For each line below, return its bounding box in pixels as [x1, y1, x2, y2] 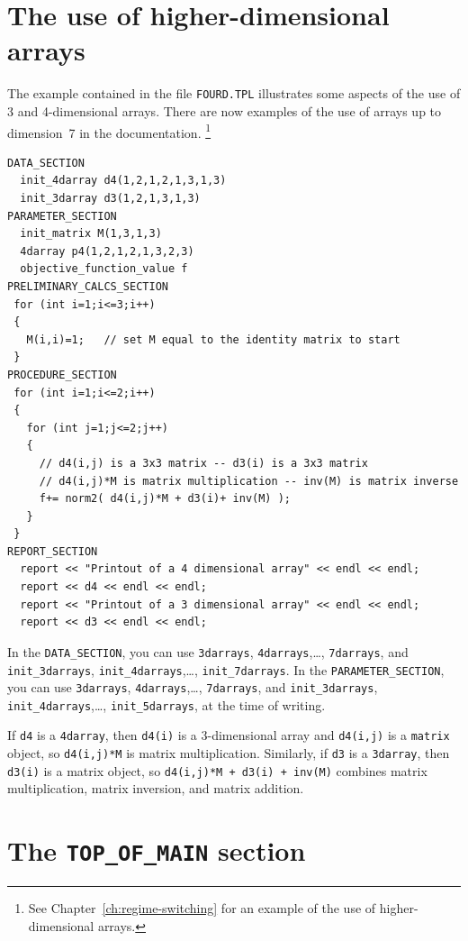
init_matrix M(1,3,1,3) [20, 227, 162, 241]
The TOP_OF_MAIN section [7, 832, 306, 869]
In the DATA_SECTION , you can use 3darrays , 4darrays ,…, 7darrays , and [7, 642, 409, 661]
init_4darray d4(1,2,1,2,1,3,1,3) [20, 174, 227, 187]
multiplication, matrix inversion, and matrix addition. [7, 779, 304, 798]
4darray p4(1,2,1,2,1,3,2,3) [20, 244, 194, 258]
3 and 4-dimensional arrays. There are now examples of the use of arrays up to [7, 101, 442, 120]
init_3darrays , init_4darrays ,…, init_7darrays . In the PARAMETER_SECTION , [7, 660, 445, 679]
